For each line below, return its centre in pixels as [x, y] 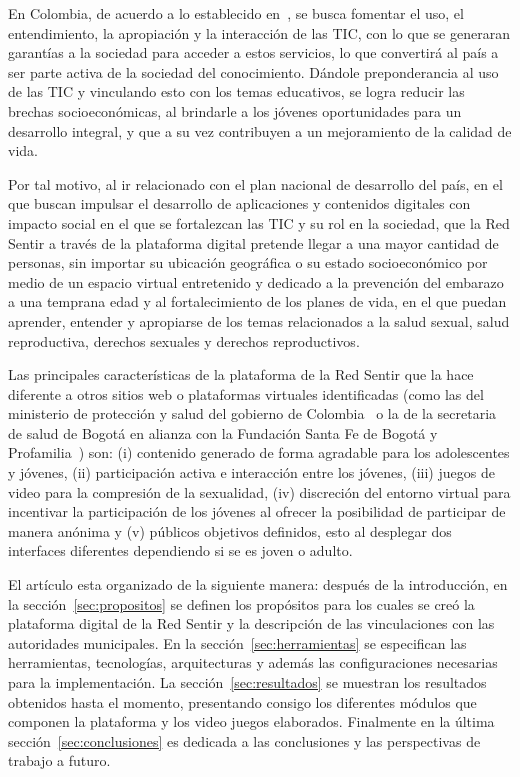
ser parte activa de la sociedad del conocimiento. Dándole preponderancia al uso [253, 71]
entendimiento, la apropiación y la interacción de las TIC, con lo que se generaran [259, 32]
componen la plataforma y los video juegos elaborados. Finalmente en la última [251, 721]
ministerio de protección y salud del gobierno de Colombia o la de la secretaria [252, 413]
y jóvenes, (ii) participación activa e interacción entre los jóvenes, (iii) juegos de [251, 472]
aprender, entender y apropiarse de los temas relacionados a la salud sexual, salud [259, 320]
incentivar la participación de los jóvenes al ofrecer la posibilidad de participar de [257, 511]
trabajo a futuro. [59, 760]
